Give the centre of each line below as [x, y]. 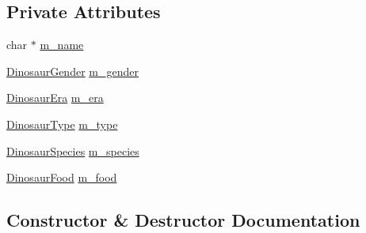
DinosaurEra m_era [55, 98]
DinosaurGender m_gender [72, 71]
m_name [62, 45]
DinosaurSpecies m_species [73, 150]
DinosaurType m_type [62, 124]
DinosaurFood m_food [62, 177]
